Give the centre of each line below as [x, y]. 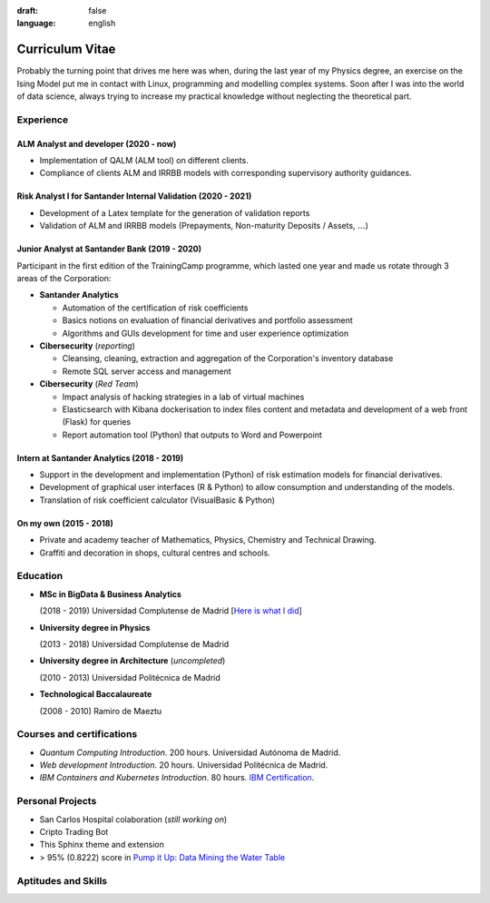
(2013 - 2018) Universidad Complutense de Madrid [134, 643]
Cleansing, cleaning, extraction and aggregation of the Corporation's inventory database [228, 358]
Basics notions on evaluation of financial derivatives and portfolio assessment [207, 320]
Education [40, 576]
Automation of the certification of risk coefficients [155, 308]
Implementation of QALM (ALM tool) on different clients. [144, 161]
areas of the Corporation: [64, 278]
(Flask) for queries [97, 422]
